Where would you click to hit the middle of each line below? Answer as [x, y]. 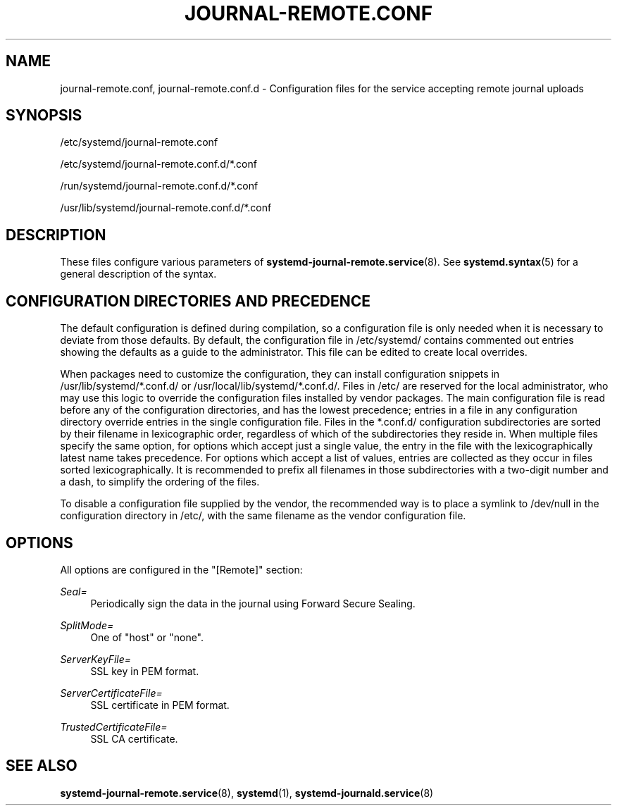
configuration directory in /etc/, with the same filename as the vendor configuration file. [263, 516]
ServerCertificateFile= [111, 693]
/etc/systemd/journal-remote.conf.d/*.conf [158, 164]
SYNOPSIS [44, 116]
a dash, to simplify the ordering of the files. [160, 482]
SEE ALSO [42, 766]
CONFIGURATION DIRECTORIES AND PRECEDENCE [188, 301]
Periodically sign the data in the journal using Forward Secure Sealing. [253, 603]
